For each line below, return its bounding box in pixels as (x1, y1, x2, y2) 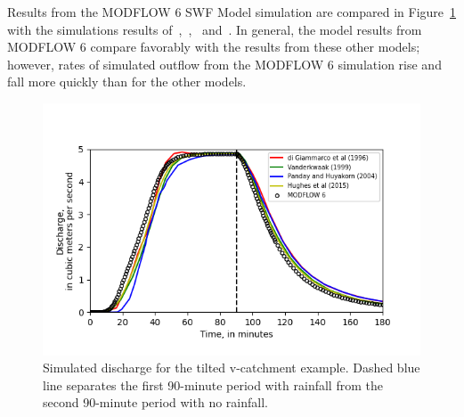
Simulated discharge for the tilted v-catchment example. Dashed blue (43, 358, 420, 377)
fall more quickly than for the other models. (7, 72, 247, 91)
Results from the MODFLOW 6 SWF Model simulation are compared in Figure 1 (7, 3, 457, 20)
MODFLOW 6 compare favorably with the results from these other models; (7, 37, 420, 56)
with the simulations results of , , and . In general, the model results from (7, 20, 422, 38)
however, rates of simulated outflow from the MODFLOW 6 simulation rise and (7, 54, 442, 73)
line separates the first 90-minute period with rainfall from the (43, 375, 383, 394)
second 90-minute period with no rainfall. (43, 393, 268, 412)
